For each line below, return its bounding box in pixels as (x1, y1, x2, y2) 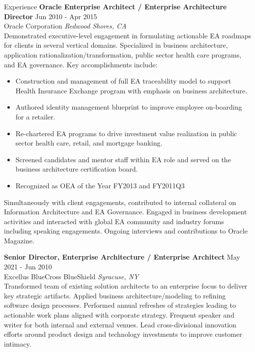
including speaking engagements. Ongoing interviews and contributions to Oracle (4, 226, 248, 236)
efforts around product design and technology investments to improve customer (4, 329, 242, 339)
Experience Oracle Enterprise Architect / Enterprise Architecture (4, 1, 227, 11)
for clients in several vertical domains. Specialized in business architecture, (4, 40, 228, 50)
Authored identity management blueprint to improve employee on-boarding (15, 102, 242, 112)
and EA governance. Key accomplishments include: (4, 59, 158, 69)
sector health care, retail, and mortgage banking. (15, 138, 163, 148)
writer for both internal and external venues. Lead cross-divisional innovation (4, 319, 236, 329)
